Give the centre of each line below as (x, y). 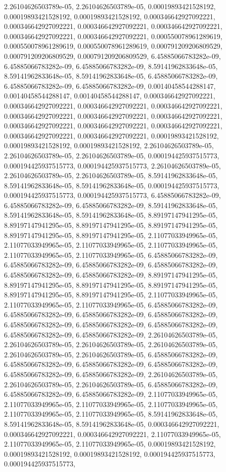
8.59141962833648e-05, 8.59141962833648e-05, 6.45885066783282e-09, (111, 76)
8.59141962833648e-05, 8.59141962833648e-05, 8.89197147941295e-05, (111, 215)
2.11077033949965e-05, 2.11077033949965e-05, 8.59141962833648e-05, (111, 414)
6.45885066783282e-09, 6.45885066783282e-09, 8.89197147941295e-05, (111, 275)
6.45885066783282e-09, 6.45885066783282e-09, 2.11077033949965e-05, (111, 394)
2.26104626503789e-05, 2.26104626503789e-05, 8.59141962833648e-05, (111, 175)
